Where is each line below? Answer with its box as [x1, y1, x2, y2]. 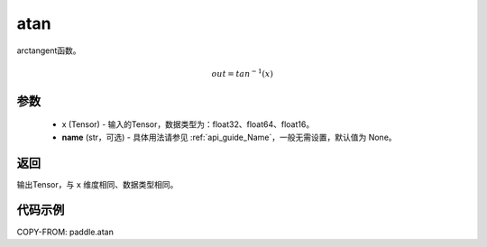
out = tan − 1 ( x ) [211, 68, 274, 78]
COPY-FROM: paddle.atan [16, 226, 115, 237]
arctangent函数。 [16, 45, 81, 56]
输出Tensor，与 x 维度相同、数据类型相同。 [16, 178, 179, 189]
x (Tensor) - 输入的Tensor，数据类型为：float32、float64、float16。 [61, 119, 315, 130]
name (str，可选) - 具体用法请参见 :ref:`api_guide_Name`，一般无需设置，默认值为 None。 [61, 132, 397, 142]
